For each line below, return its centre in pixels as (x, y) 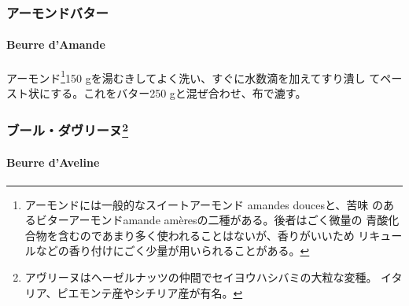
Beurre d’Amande (56, 44)
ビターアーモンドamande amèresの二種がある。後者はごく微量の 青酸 (212, 220)
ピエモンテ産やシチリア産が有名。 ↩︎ (150, 292)
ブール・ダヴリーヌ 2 (68, 129)
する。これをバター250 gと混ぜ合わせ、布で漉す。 (179, 92)
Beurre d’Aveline (53, 162)
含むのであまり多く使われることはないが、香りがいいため (206, 235)
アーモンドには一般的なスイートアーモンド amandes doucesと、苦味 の (204, 204)
